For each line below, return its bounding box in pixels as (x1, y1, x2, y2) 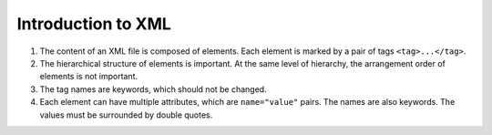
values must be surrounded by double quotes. (39, 109, 213, 120)
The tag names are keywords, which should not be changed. (39, 83, 268, 95)
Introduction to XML (16, 14, 172, 34)
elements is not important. (39, 71, 138, 82)
